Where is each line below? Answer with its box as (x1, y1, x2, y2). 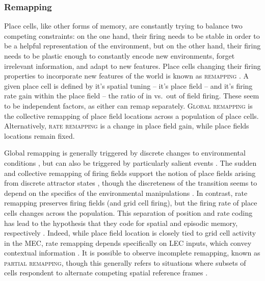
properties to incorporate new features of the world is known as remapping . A (4, 70, 249, 81)
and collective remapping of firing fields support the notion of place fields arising (4, 167, 256, 178)
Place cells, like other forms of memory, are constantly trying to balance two (4, 20, 243, 31)
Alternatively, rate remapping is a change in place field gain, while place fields (4, 120, 249, 131)
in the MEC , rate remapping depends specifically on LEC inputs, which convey (4, 237, 252, 248)
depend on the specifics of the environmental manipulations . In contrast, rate (4, 187, 248, 198)
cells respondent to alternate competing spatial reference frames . (4, 267, 208, 278)
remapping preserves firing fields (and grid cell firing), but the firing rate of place (4, 197, 257, 208)
